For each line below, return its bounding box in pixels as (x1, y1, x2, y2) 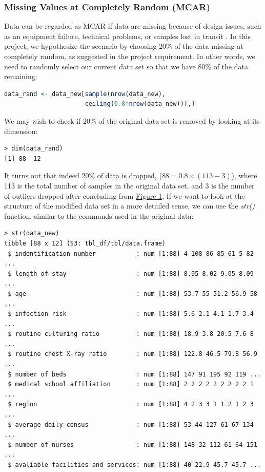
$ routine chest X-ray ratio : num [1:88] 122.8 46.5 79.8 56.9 (8, 350, 257, 358)
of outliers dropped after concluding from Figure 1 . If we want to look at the (4, 190, 245, 201)
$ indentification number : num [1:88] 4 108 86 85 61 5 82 (8, 250, 254, 257)
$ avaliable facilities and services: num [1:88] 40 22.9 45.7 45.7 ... (8, 461, 261, 468)
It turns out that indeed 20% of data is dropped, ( (4, 170, 162, 181)
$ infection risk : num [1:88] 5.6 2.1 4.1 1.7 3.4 (8, 310, 254, 318)
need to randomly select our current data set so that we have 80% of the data (4, 61, 248, 71)
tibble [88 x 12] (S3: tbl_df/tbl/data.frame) (4, 239, 166, 247)
